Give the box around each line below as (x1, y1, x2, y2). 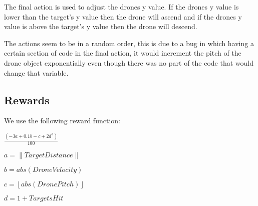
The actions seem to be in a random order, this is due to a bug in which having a (4, 38, 254, 48)
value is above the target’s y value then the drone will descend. (4, 21, 197, 32)
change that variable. (4, 67, 69, 78)
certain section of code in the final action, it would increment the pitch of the (4, 48, 241, 58)
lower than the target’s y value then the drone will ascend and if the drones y (4, 11, 242, 22)
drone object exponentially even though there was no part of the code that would (4, 57, 253, 68)
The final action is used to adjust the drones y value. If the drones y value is (4, 2, 239, 12)
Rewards (4, 92, 50, 107)
